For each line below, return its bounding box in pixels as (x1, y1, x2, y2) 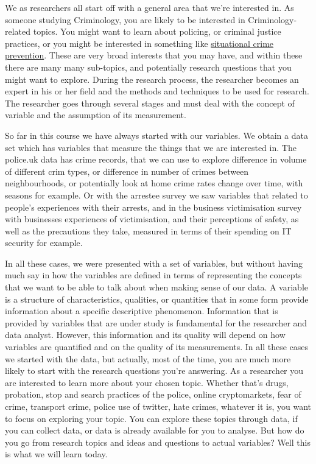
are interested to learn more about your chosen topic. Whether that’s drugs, (5, 376, 289, 388)
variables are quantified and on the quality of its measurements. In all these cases (5, 340, 309, 353)
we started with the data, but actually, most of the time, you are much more (5, 352, 291, 365)
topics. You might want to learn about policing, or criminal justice (33, 25, 281, 38)
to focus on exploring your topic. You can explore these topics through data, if (5, 412, 298, 424)
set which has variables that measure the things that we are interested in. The (5, 141, 297, 153)
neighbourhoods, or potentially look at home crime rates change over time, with (5, 177, 303, 189)
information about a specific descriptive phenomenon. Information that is (5, 304, 278, 317)
